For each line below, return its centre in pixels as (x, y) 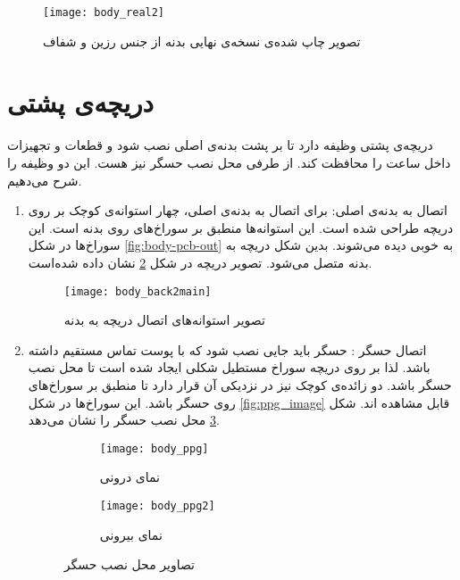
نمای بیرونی (131, 534)
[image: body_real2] (104, 12)
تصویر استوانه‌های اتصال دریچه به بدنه (164, 320)
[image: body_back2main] (138, 291)
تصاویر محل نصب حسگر (129, 564)
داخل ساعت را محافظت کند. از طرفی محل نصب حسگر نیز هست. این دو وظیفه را (229, 162)
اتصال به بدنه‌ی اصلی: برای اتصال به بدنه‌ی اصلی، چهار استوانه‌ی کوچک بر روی (238, 210)
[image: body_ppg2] (157, 506)
